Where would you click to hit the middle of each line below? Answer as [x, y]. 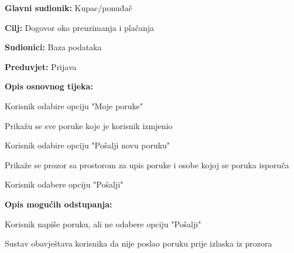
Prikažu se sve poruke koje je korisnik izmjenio [89, 125]
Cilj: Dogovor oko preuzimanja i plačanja [80, 27]
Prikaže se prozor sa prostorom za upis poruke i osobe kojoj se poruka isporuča [147, 164]
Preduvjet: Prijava [41, 66]
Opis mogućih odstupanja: [59, 204]
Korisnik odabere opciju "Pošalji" [64, 184]
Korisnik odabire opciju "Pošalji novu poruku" [88, 145]
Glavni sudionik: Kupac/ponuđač [69, 8]
